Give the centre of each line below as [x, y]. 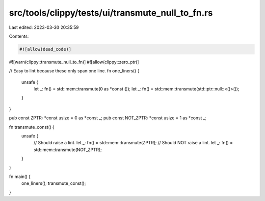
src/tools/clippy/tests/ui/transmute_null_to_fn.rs [111, 13]
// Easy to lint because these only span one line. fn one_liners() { [74, 71]
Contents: [19, 36]
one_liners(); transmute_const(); [53, 183]
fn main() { [20, 177]
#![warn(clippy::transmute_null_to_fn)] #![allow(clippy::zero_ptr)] [74, 62]
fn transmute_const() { [32, 127]
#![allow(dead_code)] [45, 49]
